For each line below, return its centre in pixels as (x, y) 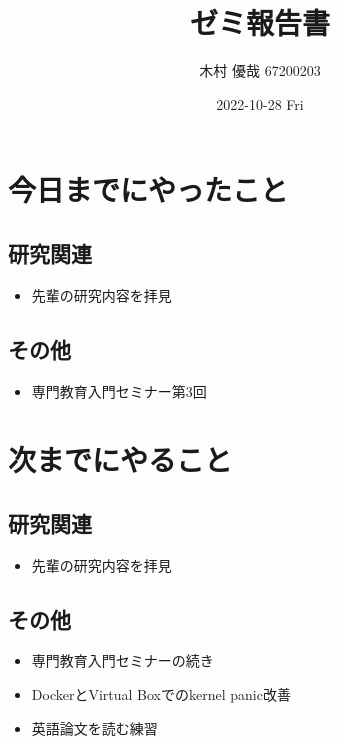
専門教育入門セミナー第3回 (119, 390)
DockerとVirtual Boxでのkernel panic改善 (161, 694)
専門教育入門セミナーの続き (122, 660)
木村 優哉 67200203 (260, 70)
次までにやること (120, 459)
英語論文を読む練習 (94, 727)
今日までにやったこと (148, 189)
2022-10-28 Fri (260, 103)
